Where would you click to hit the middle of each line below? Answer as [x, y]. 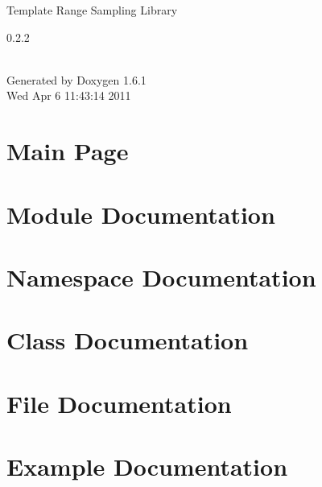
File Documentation [119, 403]
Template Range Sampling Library [92, 10]
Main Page [68, 151]
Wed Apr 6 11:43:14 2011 [69, 95]
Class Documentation [128, 340]
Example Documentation [147, 466]
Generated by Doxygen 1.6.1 [76, 79]
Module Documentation [141, 214]
